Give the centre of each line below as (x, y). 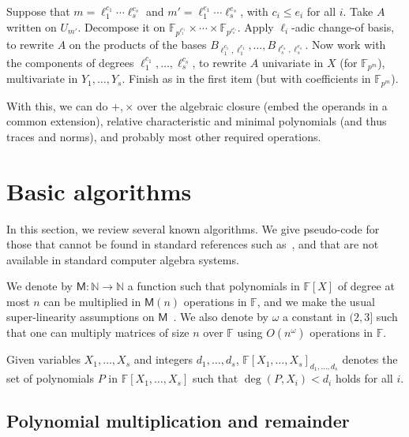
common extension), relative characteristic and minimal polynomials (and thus (197, 121)
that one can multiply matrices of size (98, 332)
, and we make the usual (316, 301)
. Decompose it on (122, 26)
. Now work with (345, 45)
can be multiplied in (92, 301)
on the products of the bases (138, 45)
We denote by (39, 286)
